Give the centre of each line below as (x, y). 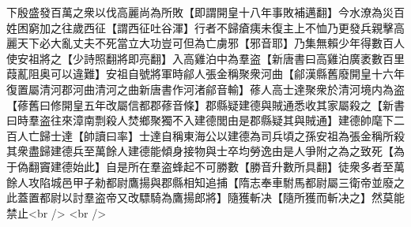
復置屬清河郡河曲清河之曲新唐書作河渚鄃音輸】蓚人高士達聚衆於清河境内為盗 (205, 89)
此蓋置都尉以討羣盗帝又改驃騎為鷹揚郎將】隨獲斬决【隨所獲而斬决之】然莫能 (205, 197)
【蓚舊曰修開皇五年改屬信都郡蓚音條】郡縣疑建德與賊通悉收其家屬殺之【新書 (205, 104)
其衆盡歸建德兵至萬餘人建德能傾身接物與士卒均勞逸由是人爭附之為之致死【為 (205, 151)
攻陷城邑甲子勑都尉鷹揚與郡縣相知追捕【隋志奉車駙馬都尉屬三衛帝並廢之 (216, 182)
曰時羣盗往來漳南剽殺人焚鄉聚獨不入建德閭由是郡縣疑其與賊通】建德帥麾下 (200, 120)
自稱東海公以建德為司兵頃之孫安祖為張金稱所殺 (283, 135)
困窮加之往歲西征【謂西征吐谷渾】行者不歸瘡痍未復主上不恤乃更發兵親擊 (205, 27)
